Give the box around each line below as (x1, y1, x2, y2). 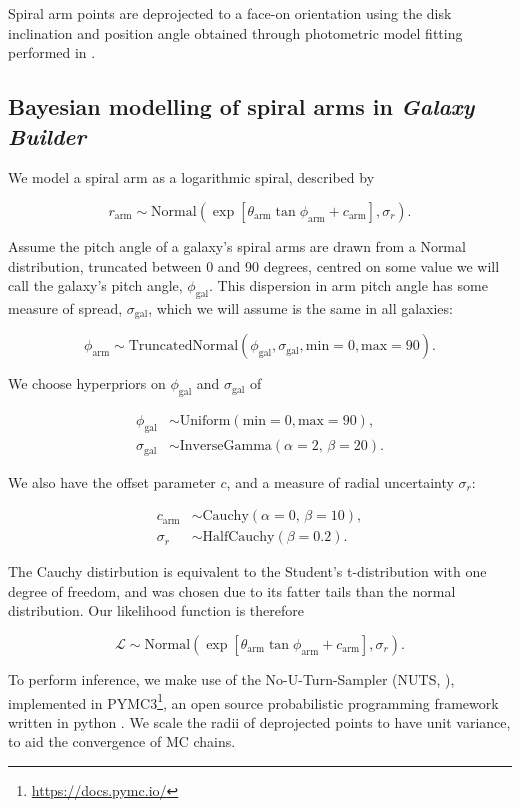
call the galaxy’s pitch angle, (8, 275, 183, 296)
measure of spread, (8, 297, 123, 318)
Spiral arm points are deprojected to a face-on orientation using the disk (8, 3, 452, 23)
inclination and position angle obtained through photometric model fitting (8, 22, 463, 43)
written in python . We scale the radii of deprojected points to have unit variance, (8, 711, 511, 732)
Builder (8, 120, 87, 151)
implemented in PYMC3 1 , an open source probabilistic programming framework (8, 689, 499, 713)
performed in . (8, 42, 96, 63)
